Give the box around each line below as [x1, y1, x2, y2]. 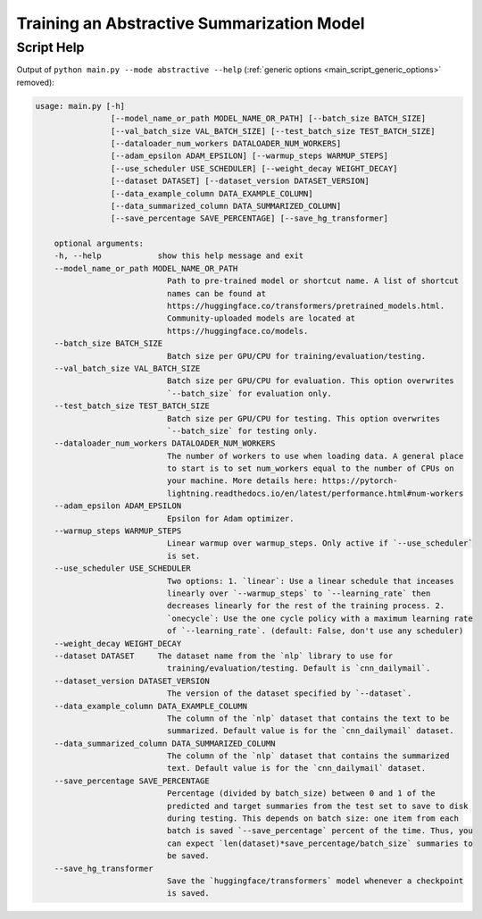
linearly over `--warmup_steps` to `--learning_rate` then [166, 589, 431, 598]
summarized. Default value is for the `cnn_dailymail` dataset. [166, 726, 454, 736]
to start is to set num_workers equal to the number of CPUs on [166, 464, 454, 473]
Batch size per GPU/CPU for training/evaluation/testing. [166, 351, 427, 361]
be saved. [166, 851, 210, 861]
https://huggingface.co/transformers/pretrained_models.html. [166, 301, 445, 312]
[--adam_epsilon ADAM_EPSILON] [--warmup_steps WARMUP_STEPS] [110, 151, 388, 161]
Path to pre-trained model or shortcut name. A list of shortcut [166, 276, 460, 286]
